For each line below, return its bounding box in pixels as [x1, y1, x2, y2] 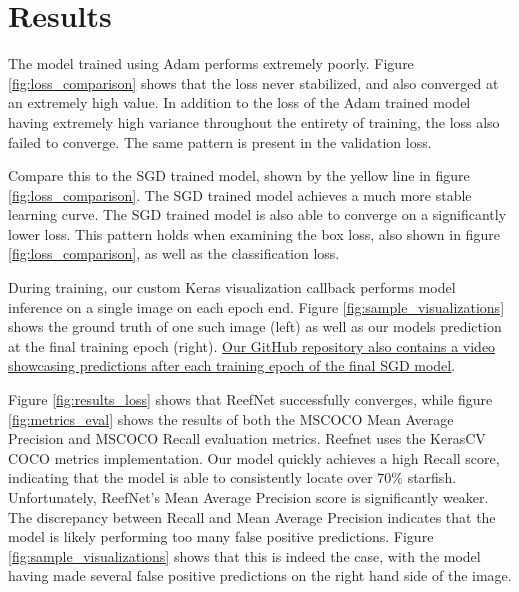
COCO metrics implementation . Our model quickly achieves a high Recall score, [8, 447, 500, 468]
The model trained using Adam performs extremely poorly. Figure [8, 53, 414, 74]
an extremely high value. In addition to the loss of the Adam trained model [8, 92, 471, 113]
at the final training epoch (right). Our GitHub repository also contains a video [8, 335, 496, 356]
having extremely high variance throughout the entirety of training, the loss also [8, 111, 500, 132]
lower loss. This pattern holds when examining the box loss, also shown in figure [8, 223, 500, 244]
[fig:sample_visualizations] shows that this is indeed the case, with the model [8, 545, 481, 566]
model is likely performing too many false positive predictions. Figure [8, 526, 434, 547]
